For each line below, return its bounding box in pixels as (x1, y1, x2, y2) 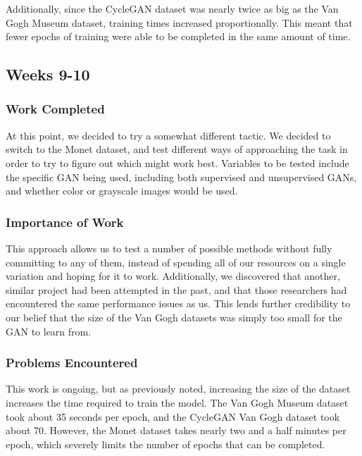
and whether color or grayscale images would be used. (6, 183, 238, 198)
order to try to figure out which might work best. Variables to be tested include (6, 155, 349, 170)
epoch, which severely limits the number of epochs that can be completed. (6, 436, 325, 451)
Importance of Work (6, 213, 124, 230)
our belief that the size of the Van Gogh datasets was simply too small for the (6, 309, 342, 324)
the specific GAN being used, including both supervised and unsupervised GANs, (6, 169, 357, 184)
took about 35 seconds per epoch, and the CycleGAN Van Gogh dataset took (6, 409, 340, 424)
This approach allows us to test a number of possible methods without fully (6, 240, 332, 255)
